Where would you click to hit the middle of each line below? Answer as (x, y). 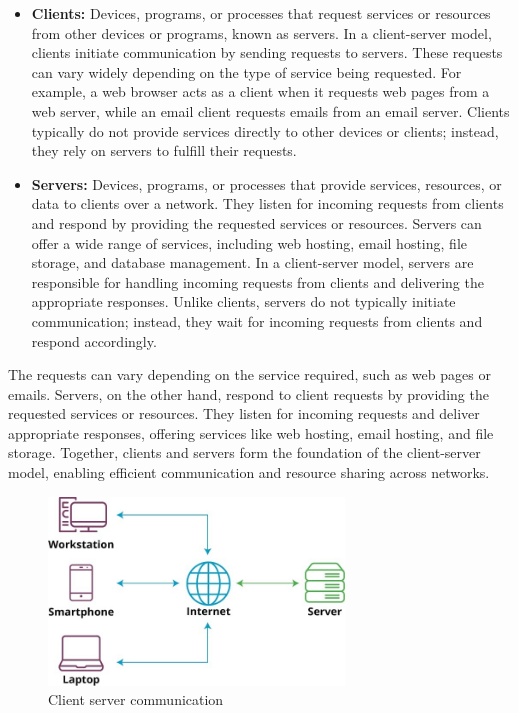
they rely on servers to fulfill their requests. (164, 150)
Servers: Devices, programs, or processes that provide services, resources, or (266, 183)
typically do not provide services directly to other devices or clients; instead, (265, 130)
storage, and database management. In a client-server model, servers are (252, 262)
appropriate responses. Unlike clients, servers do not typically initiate (243, 301)
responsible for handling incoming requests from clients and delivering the (257, 281)
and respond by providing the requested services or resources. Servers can (256, 222)
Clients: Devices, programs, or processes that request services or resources (261, 13)
